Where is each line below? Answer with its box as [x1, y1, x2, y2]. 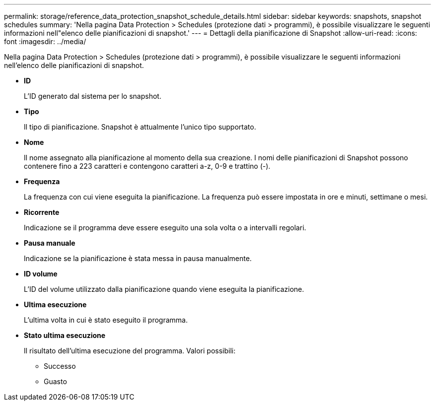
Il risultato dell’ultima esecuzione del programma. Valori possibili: [24, 346, 236, 355]
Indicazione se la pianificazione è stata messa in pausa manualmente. [24, 254, 252, 263]
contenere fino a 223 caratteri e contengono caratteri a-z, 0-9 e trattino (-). [24, 162, 271, 170]
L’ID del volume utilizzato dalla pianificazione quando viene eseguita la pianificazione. [24, 285, 304, 293]
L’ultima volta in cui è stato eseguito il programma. [24, 316, 188, 324]
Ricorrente [24, 208, 60, 216]
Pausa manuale [24, 239, 75, 247]
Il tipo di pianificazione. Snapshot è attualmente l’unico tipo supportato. [24, 123, 256, 131]
